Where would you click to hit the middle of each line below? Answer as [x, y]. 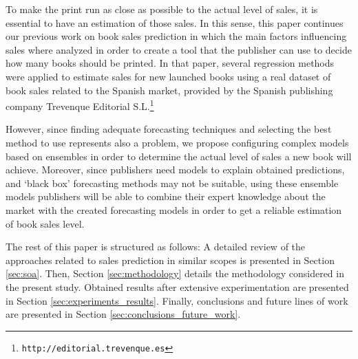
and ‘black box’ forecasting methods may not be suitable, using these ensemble [172, 183]
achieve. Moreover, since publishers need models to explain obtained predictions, [175, 170]
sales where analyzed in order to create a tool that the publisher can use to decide [179, 49]
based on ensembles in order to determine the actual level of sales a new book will [179, 156]
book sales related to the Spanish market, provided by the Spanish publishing [169, 90]
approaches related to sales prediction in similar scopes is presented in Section [170, 260]
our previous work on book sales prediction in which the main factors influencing [176, 36]
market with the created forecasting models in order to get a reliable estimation [174, 209]
